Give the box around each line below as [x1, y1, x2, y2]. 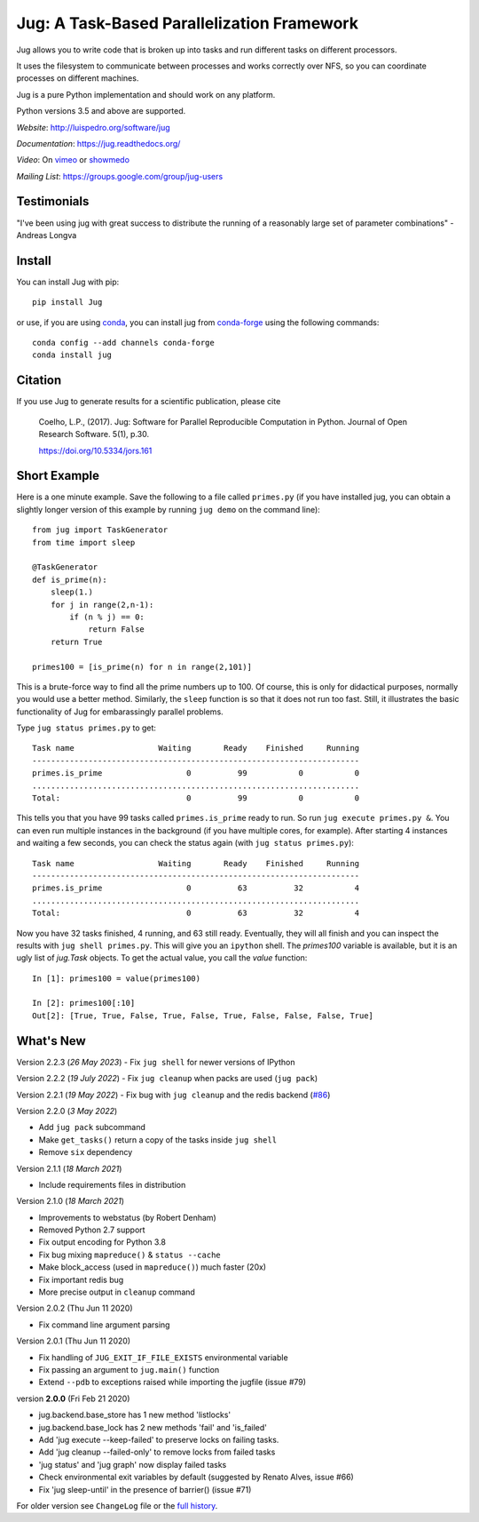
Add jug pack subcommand [38, 1122, 145, 1133]
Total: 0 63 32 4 [32, 908, 360, 919]
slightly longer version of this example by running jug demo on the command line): [16, 504, 321, 514]
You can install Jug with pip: [16, 276, 120, 287]
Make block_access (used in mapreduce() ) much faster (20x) [38, 1262, 266, 1272]
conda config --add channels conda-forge [32, 338, 215, 348]
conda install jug [32, 350, 113, 360]
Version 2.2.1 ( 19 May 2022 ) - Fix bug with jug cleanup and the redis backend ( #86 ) [16, 1089, 331, 1100]
